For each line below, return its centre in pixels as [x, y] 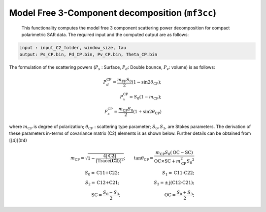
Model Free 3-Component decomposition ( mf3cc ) [113, 13]
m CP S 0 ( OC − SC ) [174, 153]
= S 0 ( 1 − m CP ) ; [146, 97]
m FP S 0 [124, 80]
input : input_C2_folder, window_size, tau [73, 47]
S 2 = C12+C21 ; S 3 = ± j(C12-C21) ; [140, 183]
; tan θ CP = [139, 159]
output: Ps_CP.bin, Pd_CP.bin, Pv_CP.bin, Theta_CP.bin [88, 55]
